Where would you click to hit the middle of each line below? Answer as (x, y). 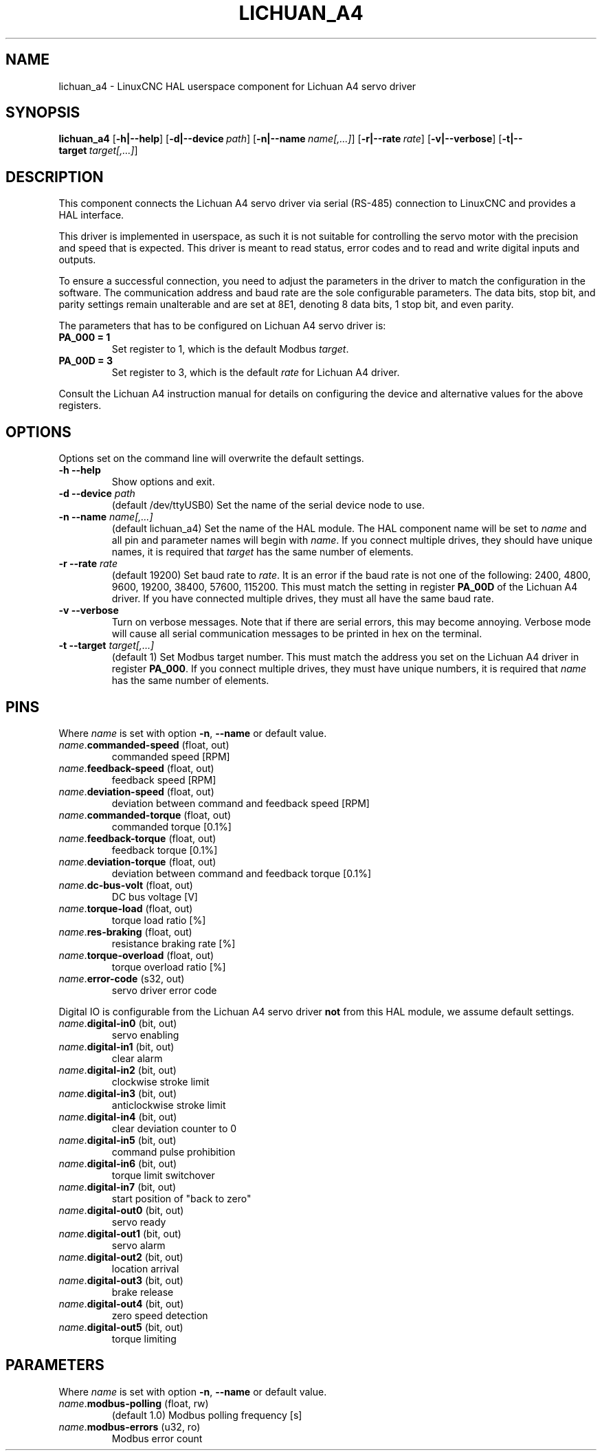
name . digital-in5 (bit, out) (118, 1140)
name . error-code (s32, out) (122, 978)
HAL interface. (91, 215)
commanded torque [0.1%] (171, 826)
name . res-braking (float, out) (125, 931)
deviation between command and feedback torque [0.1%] (242, 873)
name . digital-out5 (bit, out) (121, 1327)
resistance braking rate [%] (174, 943)
